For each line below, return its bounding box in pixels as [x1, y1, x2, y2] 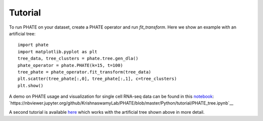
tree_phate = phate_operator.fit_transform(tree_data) [18, 69, 151, 75]
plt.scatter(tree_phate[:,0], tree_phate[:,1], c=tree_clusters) [18, 76, 177, 82]
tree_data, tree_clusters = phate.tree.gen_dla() [18, 56, 139, 61]
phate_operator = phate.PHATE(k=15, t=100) [18, 62, 123, 68]
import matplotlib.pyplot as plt [18, 49, 97, 54]
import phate [18, 42, 49, 48]
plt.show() [18, 83, 44, 88]
